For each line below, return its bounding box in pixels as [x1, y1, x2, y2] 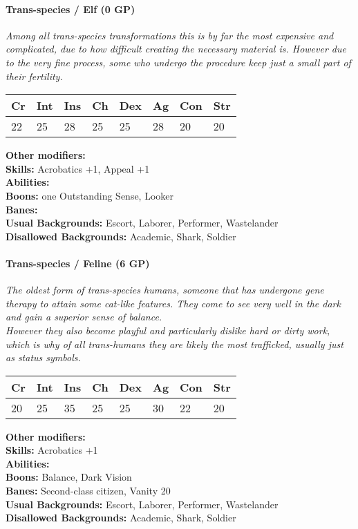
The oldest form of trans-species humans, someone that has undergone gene [6, 282, 324, 297]
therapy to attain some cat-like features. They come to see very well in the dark [6, 296, 341, 310]
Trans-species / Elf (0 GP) [6, 1, 135, 16]
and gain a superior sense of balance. [6, 309, 162, 324]
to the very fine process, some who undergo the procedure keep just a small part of [6, 55, 351, 69]
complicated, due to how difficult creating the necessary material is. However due [6, 41, 346, 56]
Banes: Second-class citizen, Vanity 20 [6, 483, 171, 498]
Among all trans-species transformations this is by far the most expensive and [6, 28, 334, 42]
